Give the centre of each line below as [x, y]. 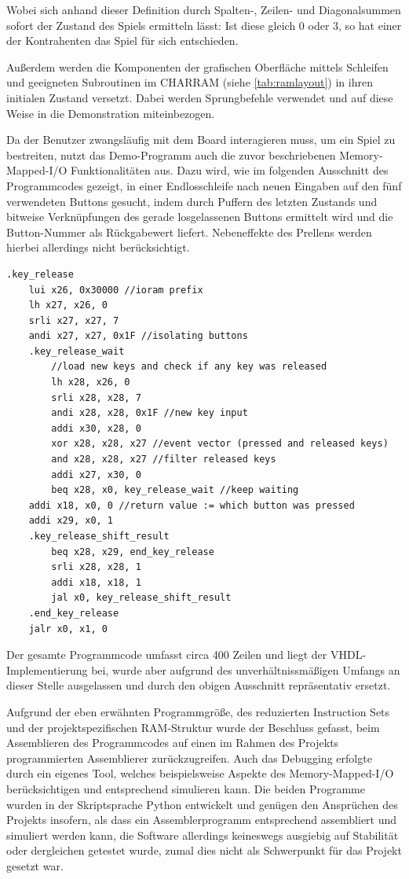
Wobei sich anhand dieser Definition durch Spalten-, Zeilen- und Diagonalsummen [204, 9]
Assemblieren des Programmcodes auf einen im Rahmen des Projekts [173, 743]
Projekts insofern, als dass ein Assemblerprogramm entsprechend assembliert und [202, 820]
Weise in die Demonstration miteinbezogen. [111, 113]
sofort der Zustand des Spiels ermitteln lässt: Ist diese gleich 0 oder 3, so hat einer [204, 25]
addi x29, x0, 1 [71, 521]
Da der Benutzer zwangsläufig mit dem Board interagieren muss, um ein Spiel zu [201, 140]
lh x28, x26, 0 [91, 382]
